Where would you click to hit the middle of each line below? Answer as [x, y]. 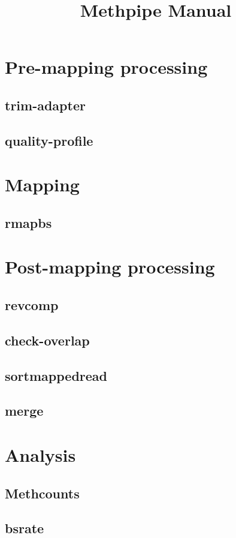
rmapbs [28, 222]
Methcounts [42, 493]
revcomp [32, 305]
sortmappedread [56, 375]
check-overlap [47, 340]
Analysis [40, 454]
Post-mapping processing [110, 267]
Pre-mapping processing [106, 67]
